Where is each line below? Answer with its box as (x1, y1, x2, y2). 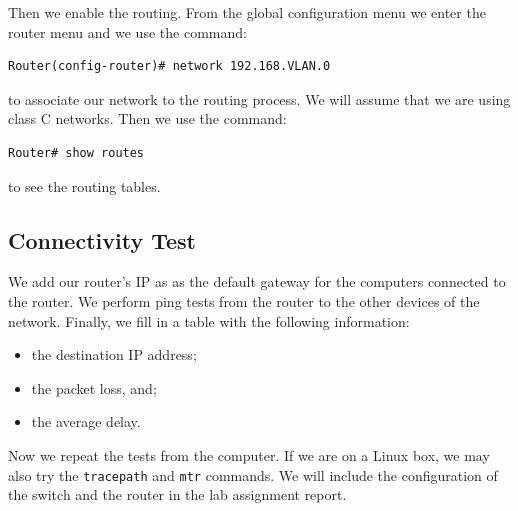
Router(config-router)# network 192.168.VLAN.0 (8, 59, 331, 74)
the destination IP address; (31, 344, 197, 365)
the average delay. (31, 411, 141, 432)
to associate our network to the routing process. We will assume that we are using (8, 88, 511, 109)
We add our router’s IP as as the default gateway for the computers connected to (8, 271, 506, 292)
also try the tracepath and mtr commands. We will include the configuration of (8, 464, 498, 485)
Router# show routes (8, 145, 145, 160)
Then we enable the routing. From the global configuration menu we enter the (8, 2, 486, 22)
